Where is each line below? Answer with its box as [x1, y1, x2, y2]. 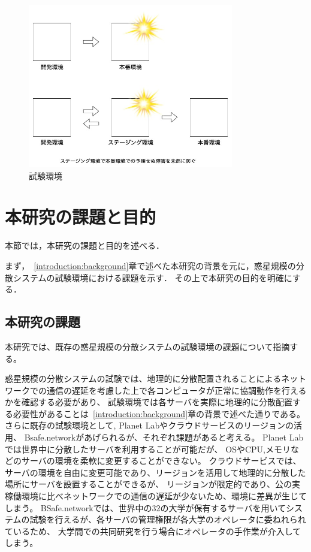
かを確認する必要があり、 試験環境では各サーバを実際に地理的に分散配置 [5, 396, 292, 408]
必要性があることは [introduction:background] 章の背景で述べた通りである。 [13, 407, 305, 420]
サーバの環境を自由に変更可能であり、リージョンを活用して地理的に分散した [5, 466, 306, 478]
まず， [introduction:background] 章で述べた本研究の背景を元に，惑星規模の [5, 259, 296, 272]
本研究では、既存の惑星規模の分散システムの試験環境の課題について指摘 [5, 340, 290, 352]
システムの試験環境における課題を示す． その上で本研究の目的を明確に [13, 271, 292, 283]
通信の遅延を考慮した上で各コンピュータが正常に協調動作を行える [46, 384, 307, 396]
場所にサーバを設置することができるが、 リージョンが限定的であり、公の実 [5, 478, 300, 490]
